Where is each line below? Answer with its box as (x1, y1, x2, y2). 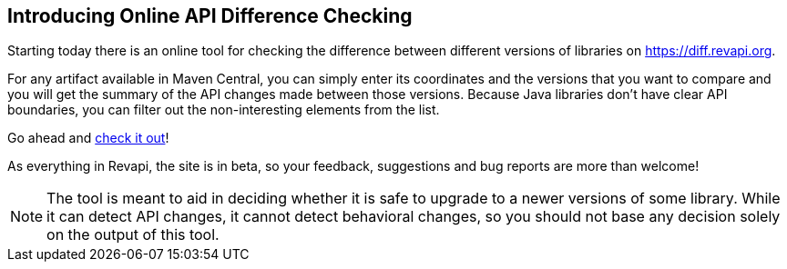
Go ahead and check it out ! (7, 130, 169, 146)
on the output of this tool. (46, 225, 220, 244)
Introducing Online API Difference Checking (7, 5, 413, 27)
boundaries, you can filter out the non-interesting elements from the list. (7, 102, 440, 118)
